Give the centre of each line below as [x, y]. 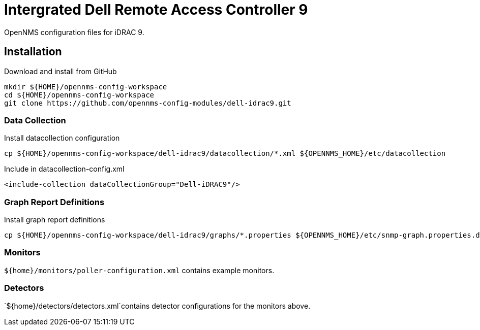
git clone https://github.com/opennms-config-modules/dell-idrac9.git [148, 103]
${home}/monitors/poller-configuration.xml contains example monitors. [139, 270]
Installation [33, 52]
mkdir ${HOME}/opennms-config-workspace [86, 87]
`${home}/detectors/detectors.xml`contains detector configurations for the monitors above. [157, 306]
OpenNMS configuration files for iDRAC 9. [74, 32]
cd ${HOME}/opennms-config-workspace [79, 95]
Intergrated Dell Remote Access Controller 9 [156, 10]
